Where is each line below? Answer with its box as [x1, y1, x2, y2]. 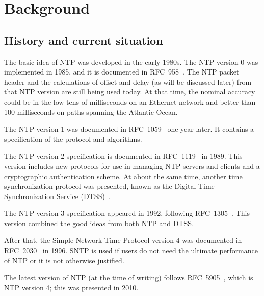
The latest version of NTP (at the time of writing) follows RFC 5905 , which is [4, 272, 253, 283]
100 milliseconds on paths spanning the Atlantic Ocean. [4, 106, 178, 117]
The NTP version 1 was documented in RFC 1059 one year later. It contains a [4, 124, 254, 134]
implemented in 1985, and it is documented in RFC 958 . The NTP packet [4, 66, 240, 77]
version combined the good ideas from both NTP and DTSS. [4, 217, 194, 228]
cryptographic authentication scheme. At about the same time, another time [4, 170, 243, 181]
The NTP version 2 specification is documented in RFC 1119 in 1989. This [4, 151, 243, 161]
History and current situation [4, 32, 163, 48]
